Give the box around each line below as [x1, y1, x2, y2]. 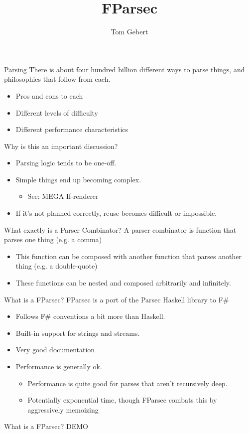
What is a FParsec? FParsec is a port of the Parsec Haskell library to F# [4, 294, 229, 304]
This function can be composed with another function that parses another [15, 251, 242, 261]
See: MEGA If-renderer [27, 191, 99, 201]
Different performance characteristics [15, 124, 128, 135]
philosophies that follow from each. [4, 74, 111, 84]
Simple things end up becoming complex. [15, 174, 141, 184]
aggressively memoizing [27, 404, 99, 415]
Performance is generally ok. [15, 361, 102, 371]
